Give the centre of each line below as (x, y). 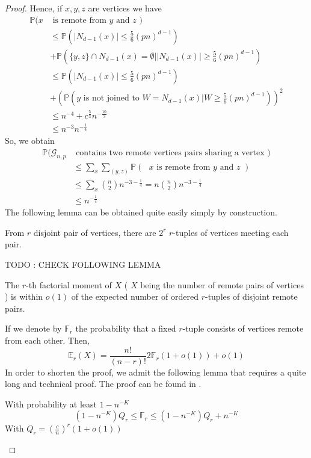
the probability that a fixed (126, 328)
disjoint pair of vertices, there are (95, 232)
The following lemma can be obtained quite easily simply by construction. (141, 212)
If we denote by (33, 328)
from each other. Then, (47, 340)
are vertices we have (125, 8)
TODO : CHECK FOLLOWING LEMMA (83, 265)
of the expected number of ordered (135, 296)
